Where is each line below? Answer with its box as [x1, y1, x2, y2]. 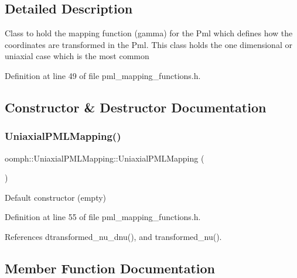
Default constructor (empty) [5, 191, 107, 203]
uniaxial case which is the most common [5, 50, 149, 62]
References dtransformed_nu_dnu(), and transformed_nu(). [5, 230, 222, 242]
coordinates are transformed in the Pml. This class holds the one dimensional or [5, 38, 292, 50]
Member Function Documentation [5, 259, 216, 277]
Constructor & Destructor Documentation [5, 98, 267, 116]
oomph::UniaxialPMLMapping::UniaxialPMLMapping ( [5, 152, 204, 164]
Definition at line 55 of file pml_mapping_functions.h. [5, 211, 201, 223]
